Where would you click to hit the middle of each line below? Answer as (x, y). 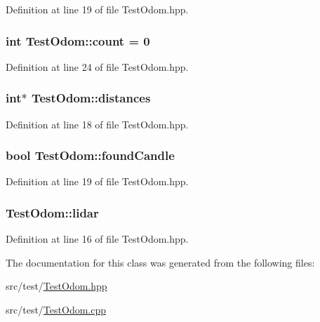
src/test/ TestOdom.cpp (56, 310)
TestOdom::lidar (52, 212)
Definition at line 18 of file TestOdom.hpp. (97, 124)
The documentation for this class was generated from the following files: (160, 262)
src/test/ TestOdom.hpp (56, 286)
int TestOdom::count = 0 (78, 40)
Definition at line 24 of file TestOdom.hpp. (97, 66)
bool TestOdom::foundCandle (90, 155)
